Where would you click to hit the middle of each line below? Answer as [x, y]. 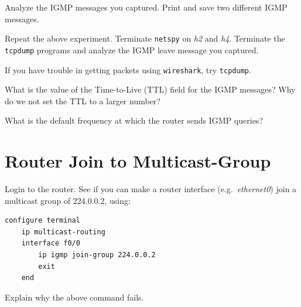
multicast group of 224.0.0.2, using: [68, 200]
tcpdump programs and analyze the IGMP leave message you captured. [132, 50]
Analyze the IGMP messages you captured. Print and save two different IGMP [146, 7]
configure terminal [42, 221]
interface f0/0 [51, 243]
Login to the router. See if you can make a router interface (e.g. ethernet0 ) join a [151, 189]
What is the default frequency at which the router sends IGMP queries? [134, 120]
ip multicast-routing [63, 232]
